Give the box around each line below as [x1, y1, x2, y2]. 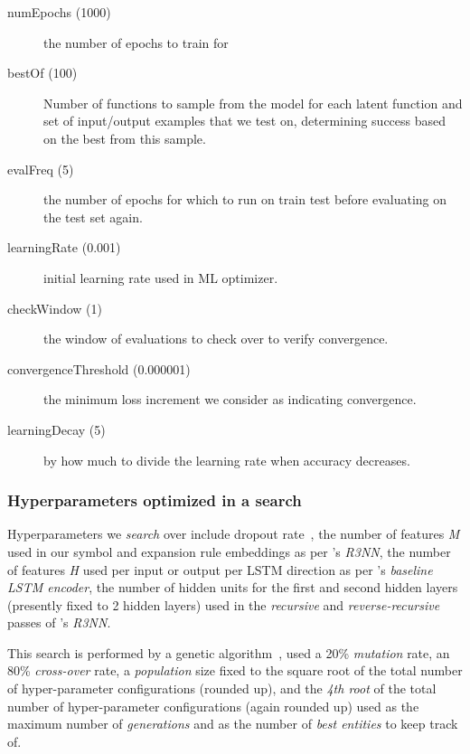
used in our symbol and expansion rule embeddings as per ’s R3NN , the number [7, 542, 451, 561]
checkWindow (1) [7, 298, 102, 317]
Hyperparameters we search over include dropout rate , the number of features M [7, 524, 460, 543]
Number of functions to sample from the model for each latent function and [43, 93, 463, 112]
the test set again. [43, 207, 143, 226]
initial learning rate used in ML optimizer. [43, 268, 278, 287]
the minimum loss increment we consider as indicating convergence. [43, 390, 417, 409]
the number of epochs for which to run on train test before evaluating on [43, 190, 447, 209]
